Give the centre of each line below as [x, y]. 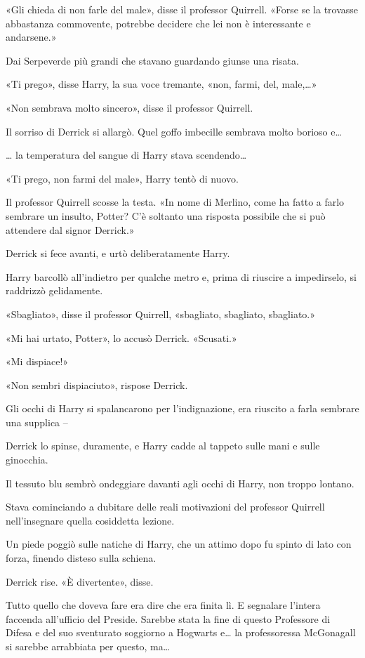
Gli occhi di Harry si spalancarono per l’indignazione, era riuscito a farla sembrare [182, 408]
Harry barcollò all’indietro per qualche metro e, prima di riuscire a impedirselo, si [181, 276]
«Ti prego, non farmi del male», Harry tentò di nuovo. [122, 178]
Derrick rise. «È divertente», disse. [80, 581]
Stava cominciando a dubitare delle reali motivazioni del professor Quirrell [165, 507]
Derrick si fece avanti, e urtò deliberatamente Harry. [118, 253]
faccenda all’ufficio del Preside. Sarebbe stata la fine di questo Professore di [168, 618]
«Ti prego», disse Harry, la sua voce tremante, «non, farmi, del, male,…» [161, 84]
